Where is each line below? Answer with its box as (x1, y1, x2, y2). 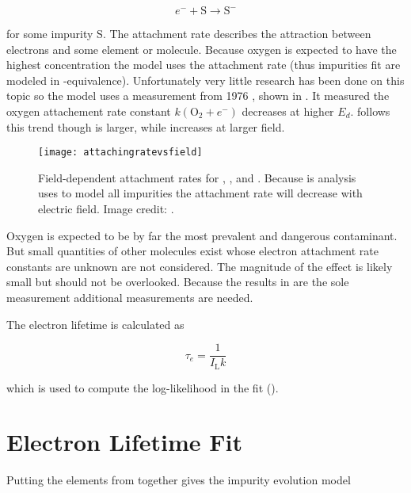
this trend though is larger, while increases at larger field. (6, 118, 285, 135)
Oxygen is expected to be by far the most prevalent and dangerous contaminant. (6, 227, 398, 243)
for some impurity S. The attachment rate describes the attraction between (6, 25, 371, 41)
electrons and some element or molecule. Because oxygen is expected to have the (6, 40, 397, 57)
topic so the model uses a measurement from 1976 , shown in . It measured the (6, 87, 390, 104)
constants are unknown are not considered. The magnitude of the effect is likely (6, 258, 393, 274)
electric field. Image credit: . (38, 201, 174, 216)
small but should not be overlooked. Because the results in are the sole (6, 273, 349, 290)
